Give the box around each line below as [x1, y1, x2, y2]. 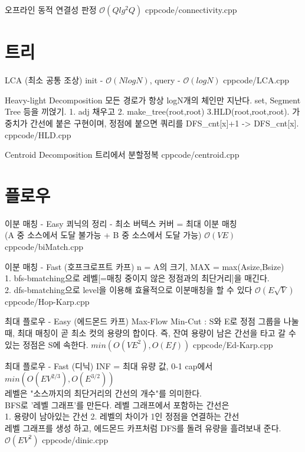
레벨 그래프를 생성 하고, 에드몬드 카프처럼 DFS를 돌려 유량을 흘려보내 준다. [5, 421, 281, 434]
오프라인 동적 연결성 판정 [5, 4, 97, 15]
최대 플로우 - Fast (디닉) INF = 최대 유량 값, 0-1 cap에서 [5, 359, 213, 372]
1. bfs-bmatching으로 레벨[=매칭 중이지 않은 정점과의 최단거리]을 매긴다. [5, 272, 270, 284]
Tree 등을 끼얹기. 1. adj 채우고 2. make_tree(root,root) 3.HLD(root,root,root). [5, 105, 290, 118]
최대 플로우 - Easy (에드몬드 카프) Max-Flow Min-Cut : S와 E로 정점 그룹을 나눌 [5, 315, 299, 327]
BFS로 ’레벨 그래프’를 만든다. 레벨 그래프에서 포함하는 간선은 [5, 398, 229, 411]
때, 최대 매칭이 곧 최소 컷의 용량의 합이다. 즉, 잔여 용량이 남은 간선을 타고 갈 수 [5, 326, 296, 339]
